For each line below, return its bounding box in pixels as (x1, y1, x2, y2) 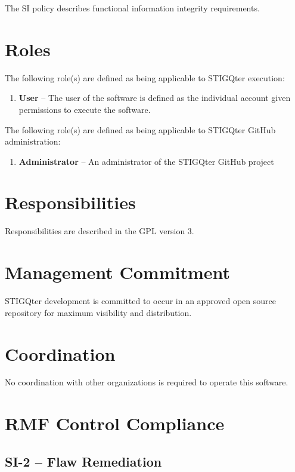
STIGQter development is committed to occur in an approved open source (5, 295, 276, 307)
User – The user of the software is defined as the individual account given (18, 91, 291, 104)
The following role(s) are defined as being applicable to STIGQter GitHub (5, 123, 276, 136)
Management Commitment (5, 260, 231, 284)
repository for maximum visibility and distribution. (5, 306, 192, 318)
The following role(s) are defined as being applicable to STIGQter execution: (5, 71, 285, 84)
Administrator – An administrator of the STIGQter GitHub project (18, 155, 274, 167)
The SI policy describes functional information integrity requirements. (5, 2, 260, 14)
